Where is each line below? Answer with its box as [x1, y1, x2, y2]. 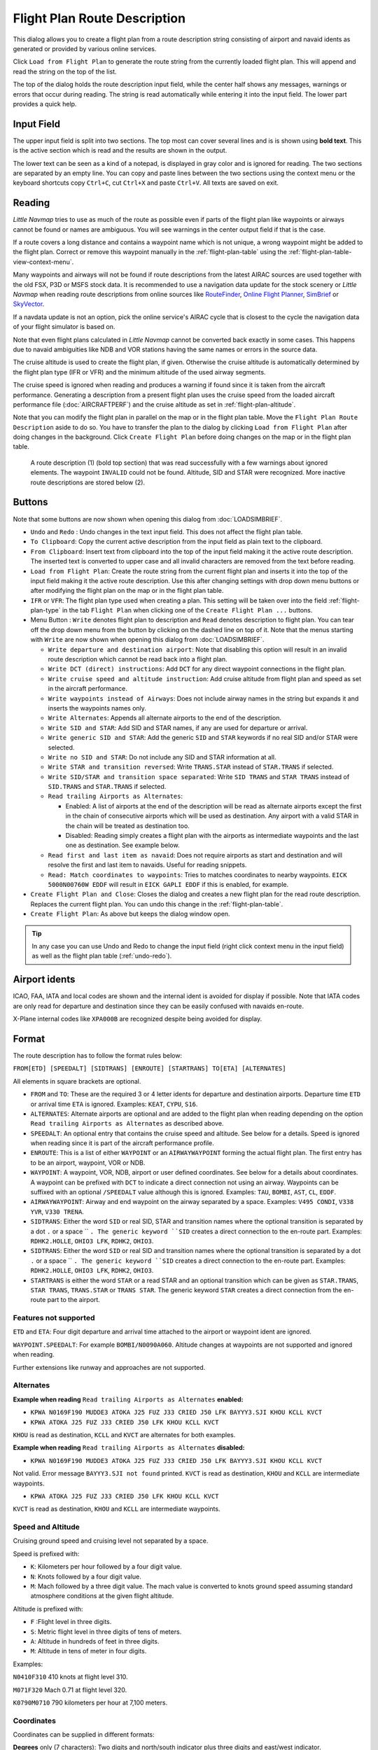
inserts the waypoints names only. [48, 703, 147, 712]
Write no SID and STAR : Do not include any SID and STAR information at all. [48, 752, 276, 761]
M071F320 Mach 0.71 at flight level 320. [13, 1686, 127, 1694]
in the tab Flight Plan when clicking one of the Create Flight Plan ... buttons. [62, 606, 313, 615]
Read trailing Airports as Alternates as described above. [30, 1119, 224, 1128]
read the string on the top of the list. [13, 67, 117, 76]
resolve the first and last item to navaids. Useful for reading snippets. [48, 861, 247, 869]
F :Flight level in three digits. [30, 1618, 112, 1626]
